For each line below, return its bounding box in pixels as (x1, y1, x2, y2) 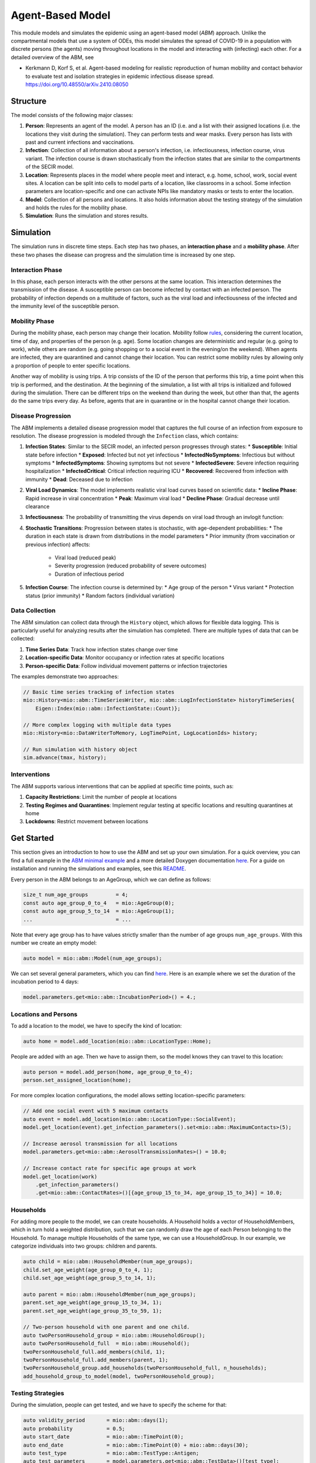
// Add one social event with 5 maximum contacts (23, 1108, 169, 1114)
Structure (11, 96, 47, 106)
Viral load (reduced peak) (54, 554, 116, 561)
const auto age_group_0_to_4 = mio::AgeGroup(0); (23, 899, 175, 906)
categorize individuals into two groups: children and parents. (11, 1242, 157, 1249)
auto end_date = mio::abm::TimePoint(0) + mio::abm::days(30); (23, 1441, 249, 1448)
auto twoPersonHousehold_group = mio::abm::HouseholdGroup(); (23, 1332, 205, 1338)
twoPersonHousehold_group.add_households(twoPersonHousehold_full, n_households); (23, 1365, 267, 1372)
